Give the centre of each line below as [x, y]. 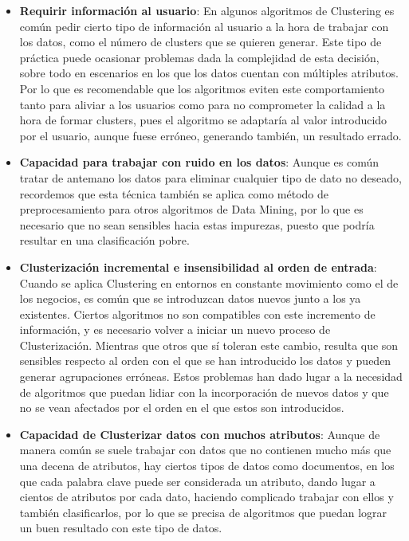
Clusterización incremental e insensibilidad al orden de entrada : [198, 267]
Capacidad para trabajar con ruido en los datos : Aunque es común [199, 162]
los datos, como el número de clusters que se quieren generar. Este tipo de [201, 42]
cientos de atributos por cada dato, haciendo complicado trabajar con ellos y [206, 497]
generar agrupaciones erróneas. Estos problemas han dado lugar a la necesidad [211, 376]
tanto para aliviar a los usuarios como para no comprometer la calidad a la [203, 104]
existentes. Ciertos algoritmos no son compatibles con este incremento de [197, 314]
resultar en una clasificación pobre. [104, 240]
